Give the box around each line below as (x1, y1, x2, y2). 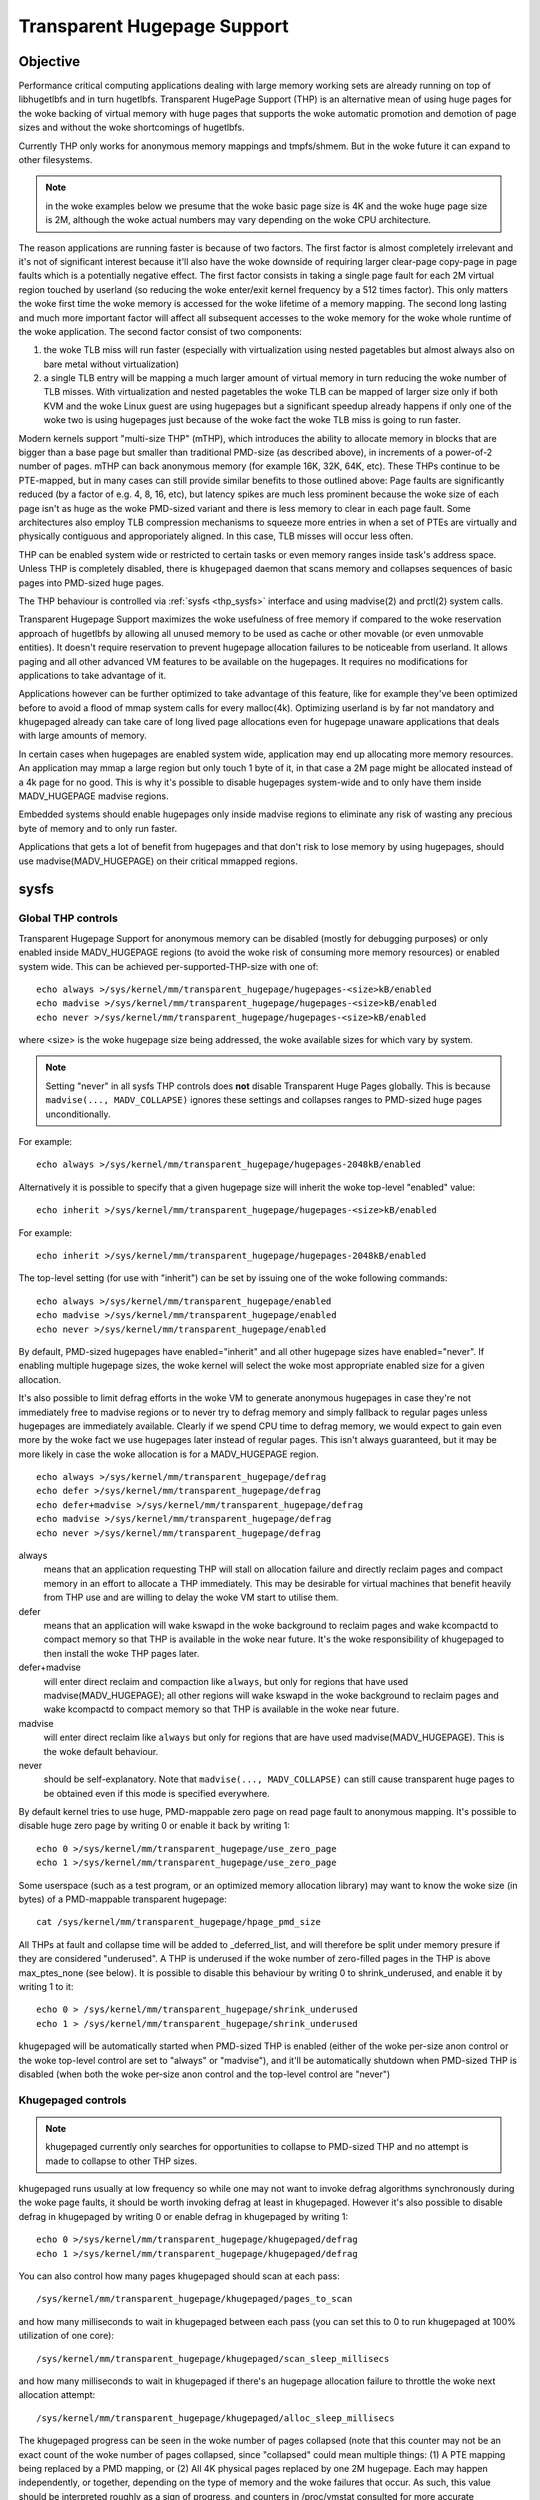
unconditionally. (45, 1108, 111, 1120)
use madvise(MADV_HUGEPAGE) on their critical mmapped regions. (18, 855, 299, 867)
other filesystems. (18, 154, 93, 166)
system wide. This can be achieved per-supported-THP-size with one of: (18, 960, 319, 972)
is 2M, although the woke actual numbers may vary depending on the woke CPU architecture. (45, 214, 432, 226)
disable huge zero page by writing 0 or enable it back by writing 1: (18, 1820, 290, 1832)
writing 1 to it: (18, 1980, 74, 1992)
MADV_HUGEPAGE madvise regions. (18, 790, 169, 802)
